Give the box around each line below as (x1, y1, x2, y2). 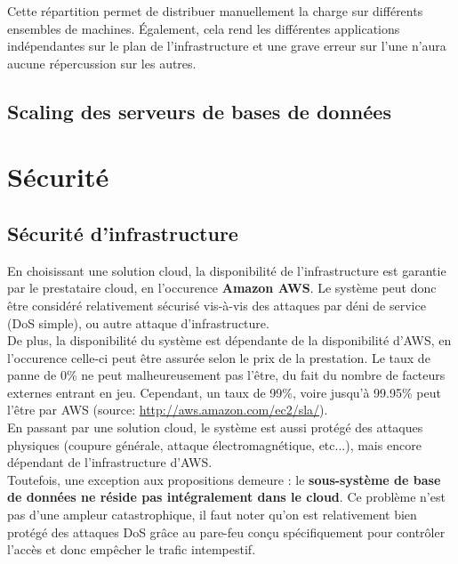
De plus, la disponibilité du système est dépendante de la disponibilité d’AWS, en (7, 331, 452, 350)
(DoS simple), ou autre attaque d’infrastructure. (7, 313, 269, 332)
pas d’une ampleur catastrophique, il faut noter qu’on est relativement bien (7, 505, 417, 524)
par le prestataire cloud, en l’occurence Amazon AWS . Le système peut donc (7, 278, 437, 297)
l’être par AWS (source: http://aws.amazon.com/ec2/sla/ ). (7, 400, 328, 419)
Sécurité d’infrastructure (7, 219, 238, 246)
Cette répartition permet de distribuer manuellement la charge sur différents (7, 2, 423, 20)
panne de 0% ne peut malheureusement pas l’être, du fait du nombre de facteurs (7, 366, 446, 384)
